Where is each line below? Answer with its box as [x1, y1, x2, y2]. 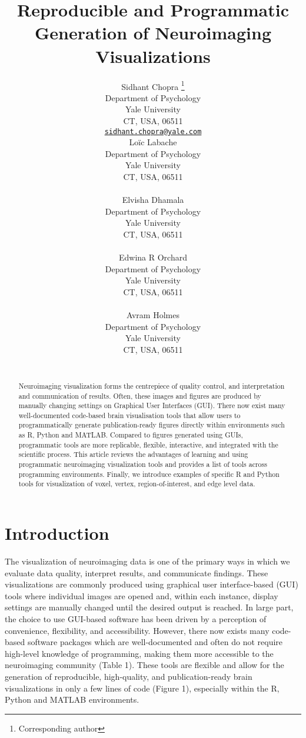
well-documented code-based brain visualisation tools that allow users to [18, 410, 241, 420]
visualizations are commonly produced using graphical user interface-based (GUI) [5, 578, 298, 590]
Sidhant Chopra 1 [121, 78, 185, 92]
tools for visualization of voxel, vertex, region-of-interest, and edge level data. [18, 479, 255, 489]
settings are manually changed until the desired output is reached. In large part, [5, 601, 294, 613]
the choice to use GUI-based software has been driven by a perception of [5, 612, 267, 625]
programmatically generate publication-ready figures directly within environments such [18, 420, 285, 430]
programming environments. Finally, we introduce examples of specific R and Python [18, 469, 280, 479]
